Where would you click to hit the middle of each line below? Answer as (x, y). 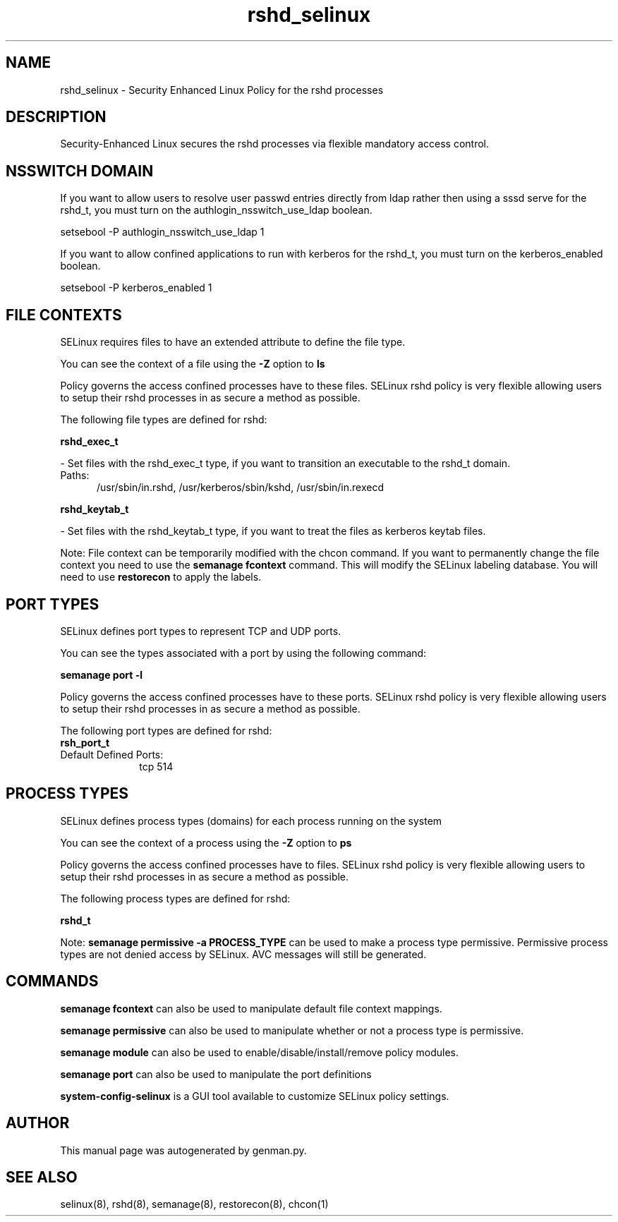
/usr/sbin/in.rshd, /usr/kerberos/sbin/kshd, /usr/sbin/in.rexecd (241, 488)
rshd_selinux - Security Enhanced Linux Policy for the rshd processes (222, 90)
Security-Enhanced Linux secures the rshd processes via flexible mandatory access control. (274, 144)
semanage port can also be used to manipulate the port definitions (216, 1074)
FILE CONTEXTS (64, 315)
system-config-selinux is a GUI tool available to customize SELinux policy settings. (255, 1096)
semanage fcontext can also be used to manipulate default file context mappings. (251, 1008)
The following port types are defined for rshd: (166, 730)
